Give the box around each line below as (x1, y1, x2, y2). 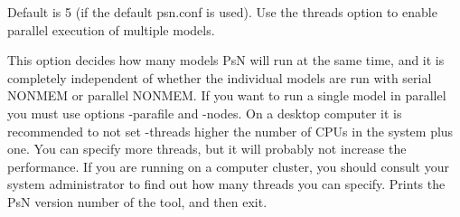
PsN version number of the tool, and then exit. (7, 192, 268, 211)
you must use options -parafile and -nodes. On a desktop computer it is (7, 103, 402, 122)
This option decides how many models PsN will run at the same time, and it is (7, 51, 445, 70)
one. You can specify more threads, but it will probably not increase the (7, 139, 407, 158)
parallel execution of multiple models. (7, 20, 215, 39)
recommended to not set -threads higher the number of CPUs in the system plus (7, 121, 454, 140)
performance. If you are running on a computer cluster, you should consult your (7, 156, 449, 175)
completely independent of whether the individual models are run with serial (7, 68, 432, 87)
